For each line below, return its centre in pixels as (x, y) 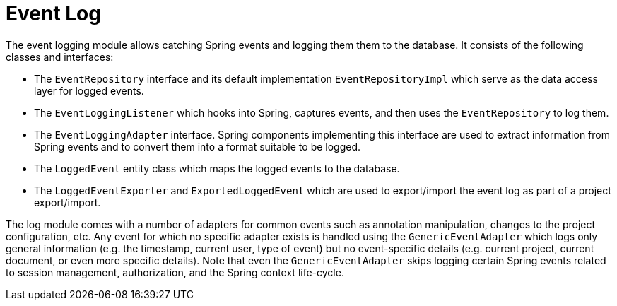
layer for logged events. (89, 90)
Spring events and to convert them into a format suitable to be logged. (198, 146)
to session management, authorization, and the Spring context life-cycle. (175, 272)
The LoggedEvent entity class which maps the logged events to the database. (217, 168)
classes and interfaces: (60, 57)
